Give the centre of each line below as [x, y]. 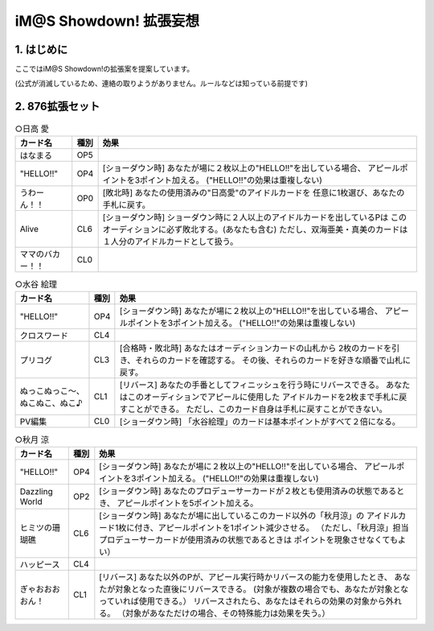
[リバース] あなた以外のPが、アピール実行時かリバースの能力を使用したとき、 [246, 577]
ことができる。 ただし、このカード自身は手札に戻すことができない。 [257, 409]
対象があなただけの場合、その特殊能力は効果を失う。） [227, 613]
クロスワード [44, 336]
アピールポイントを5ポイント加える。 [188, 503]
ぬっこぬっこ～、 [52, 391]
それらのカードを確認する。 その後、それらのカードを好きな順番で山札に [273, 361]
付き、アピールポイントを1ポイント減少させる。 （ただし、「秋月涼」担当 [271, 528]
